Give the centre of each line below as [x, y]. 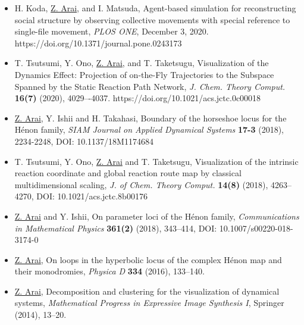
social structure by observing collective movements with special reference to [152, 19]
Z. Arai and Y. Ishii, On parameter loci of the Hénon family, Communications [157, 216]
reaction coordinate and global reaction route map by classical [128, 173]
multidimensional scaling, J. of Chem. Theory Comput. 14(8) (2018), [141, 184]
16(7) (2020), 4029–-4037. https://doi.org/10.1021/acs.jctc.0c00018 [138, 98]
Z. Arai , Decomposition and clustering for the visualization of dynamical [147, 291]
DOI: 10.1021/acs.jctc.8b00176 [92, 196]
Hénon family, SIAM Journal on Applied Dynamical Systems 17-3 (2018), [149, 129]
